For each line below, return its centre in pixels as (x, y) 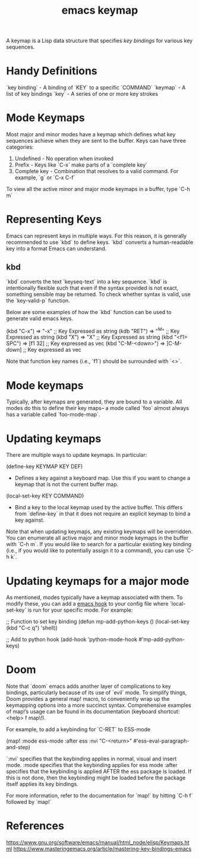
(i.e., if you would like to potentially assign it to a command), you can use (95, 550)
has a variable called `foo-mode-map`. (53, 415)
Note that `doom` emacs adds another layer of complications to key (89, 686)
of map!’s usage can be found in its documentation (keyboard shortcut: (93, 712)
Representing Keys (54, 219)
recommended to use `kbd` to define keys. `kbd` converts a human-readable (100, 242)
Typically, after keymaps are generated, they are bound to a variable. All (94, 402)
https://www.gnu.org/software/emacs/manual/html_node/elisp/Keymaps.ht (98, 843)
